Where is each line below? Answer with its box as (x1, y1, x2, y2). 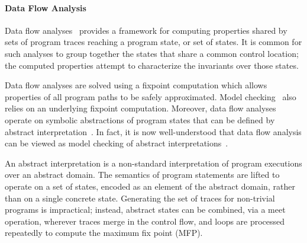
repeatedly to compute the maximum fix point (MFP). (5, 226, 203, 239)
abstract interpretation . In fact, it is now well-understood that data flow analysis (5, 125, 302, 138)
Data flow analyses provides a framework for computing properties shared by (5, 24, 287, 36)
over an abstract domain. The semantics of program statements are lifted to (5, 168, 280, 181)
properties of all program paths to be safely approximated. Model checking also (5, 90, 296, 103)
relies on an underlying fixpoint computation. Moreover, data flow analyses (5, 102, 276, 114)
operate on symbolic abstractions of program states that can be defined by (5, 113, 275, 126)
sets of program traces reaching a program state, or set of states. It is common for (5, 36, 302, 48)
